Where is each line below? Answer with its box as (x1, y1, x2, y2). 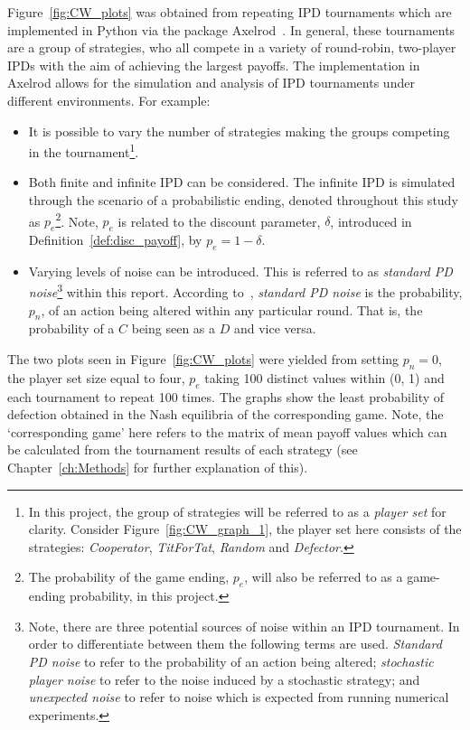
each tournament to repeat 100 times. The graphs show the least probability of (7, 387, 445, 406)
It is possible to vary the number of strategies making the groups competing (28, 121, 450, 140)
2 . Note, (55, 209, 99, 230)
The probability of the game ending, (28, 567, 230, 586)
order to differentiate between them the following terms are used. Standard (28, 634, 442, 653)
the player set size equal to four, (7, 368, 185, 387)
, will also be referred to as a (244, 567, 403, 586)
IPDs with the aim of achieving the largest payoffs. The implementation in (7, 55, 420, 74)
